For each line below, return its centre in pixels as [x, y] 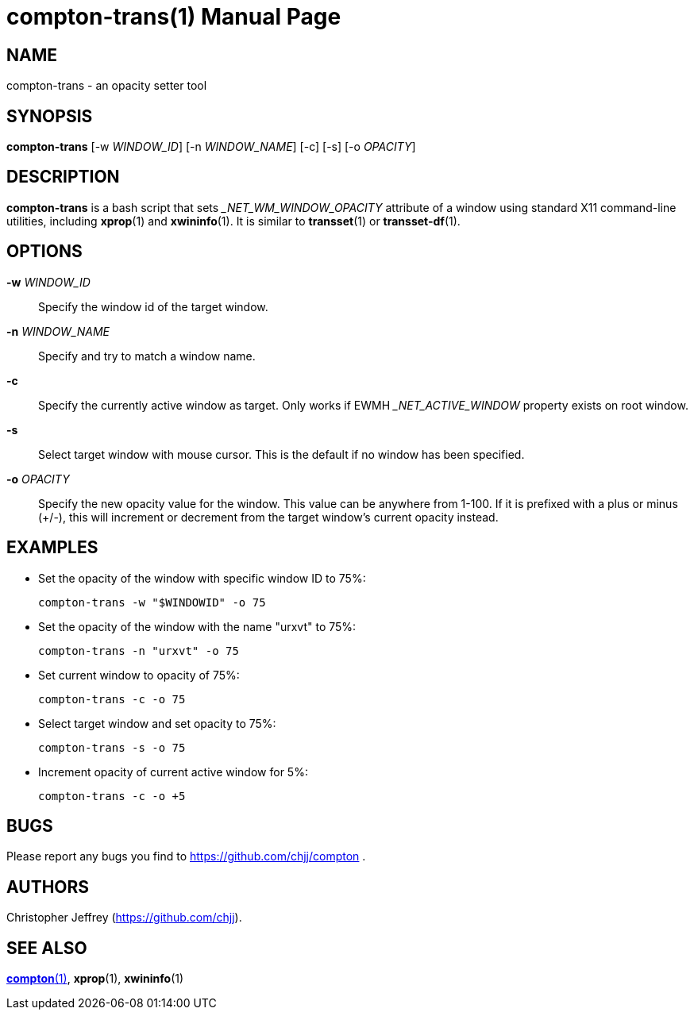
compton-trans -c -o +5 [112, 796]
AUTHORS [48, 887]
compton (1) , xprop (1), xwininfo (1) [95, 979]
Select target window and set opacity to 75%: [157, 723]
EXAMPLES [52, 548]
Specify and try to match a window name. [147, 356]
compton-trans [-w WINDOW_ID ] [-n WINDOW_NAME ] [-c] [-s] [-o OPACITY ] [211, 147]
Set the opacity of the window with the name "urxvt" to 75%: [197, 626]
